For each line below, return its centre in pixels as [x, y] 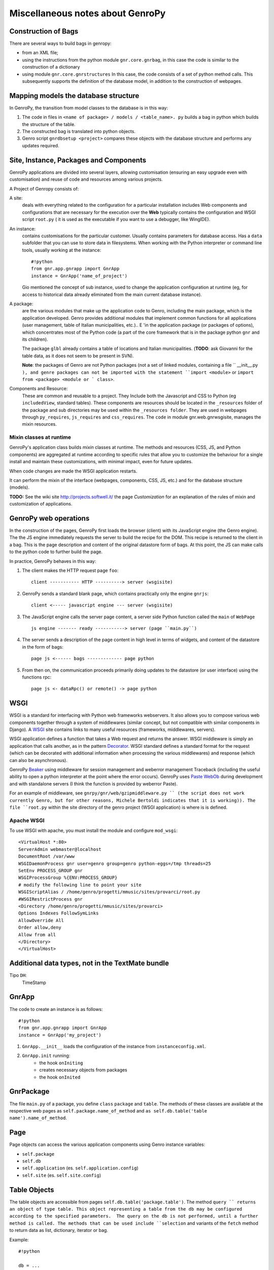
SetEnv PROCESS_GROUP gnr [51, 870]
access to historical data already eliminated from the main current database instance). [112, 294]
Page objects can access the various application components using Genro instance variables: [107, 1145]
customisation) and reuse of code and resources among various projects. [86, 179]
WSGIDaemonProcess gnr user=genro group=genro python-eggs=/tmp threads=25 [115, 863]
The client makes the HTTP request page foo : [70, 570]
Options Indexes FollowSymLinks [59, 913]
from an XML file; [40, 53]
